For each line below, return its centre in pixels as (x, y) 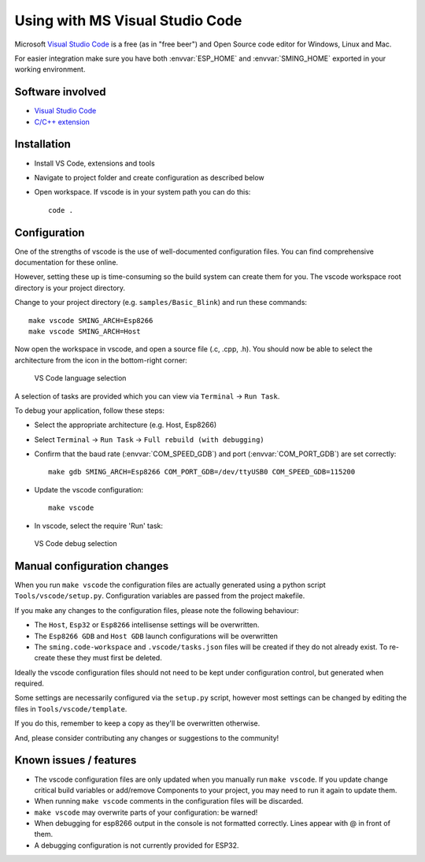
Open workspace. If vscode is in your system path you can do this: (142, 192)
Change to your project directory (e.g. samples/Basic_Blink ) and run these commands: (161, 303)
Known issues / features (76, 760)
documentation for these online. (66, 262)
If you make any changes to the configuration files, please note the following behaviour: (157, 610)
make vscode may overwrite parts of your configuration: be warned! (146, 812)
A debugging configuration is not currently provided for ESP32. (137, 845)
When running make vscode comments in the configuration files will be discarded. (169, 801)
